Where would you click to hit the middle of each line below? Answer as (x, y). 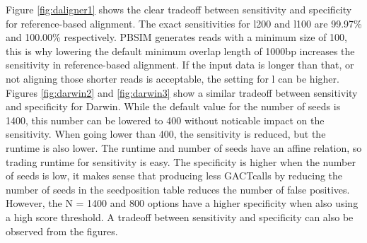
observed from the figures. (62, 231)
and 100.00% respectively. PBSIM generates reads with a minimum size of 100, (176, 37)
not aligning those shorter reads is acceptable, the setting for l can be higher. (173, 78)
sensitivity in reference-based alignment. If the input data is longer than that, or (180, 65)
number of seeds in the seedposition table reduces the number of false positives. (178, 189)
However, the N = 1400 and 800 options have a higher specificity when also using (182, 203)
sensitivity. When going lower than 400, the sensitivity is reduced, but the (166, 134)
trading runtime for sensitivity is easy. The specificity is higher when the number (181, 161)
